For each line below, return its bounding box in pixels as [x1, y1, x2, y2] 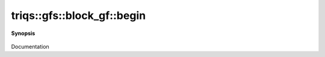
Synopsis [11, 30, 36, 37]
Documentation [11, 43, 49, 50]
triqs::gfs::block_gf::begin [11, 9, 146, 22]
